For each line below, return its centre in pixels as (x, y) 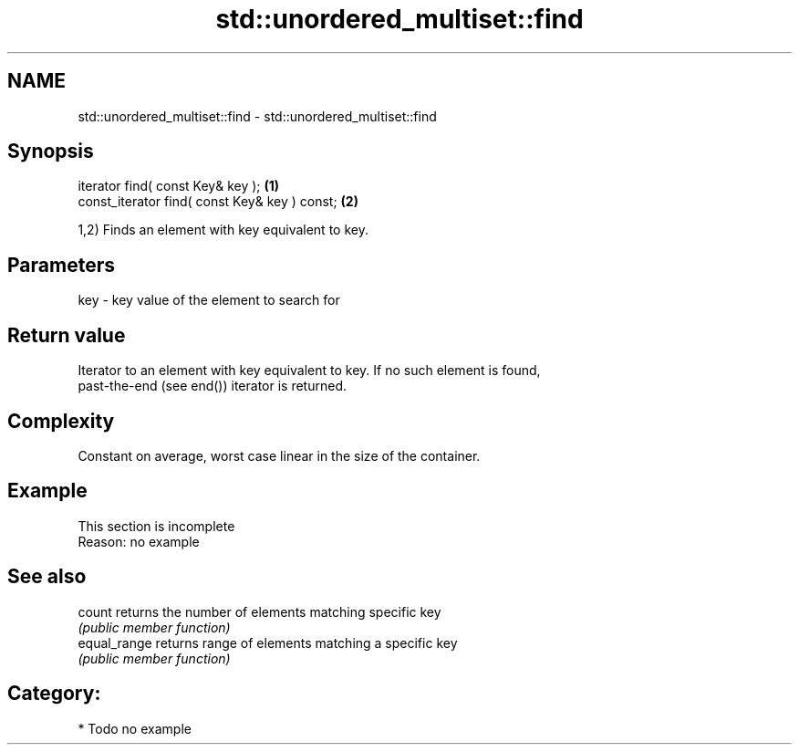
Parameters (61, 265)
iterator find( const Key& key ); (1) (179, 186)
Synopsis (51, 151)
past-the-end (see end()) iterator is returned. (212, 386)
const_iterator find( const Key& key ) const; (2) (218, 202)
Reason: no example (139, 541)
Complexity (61, 421)
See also (47, 577)
